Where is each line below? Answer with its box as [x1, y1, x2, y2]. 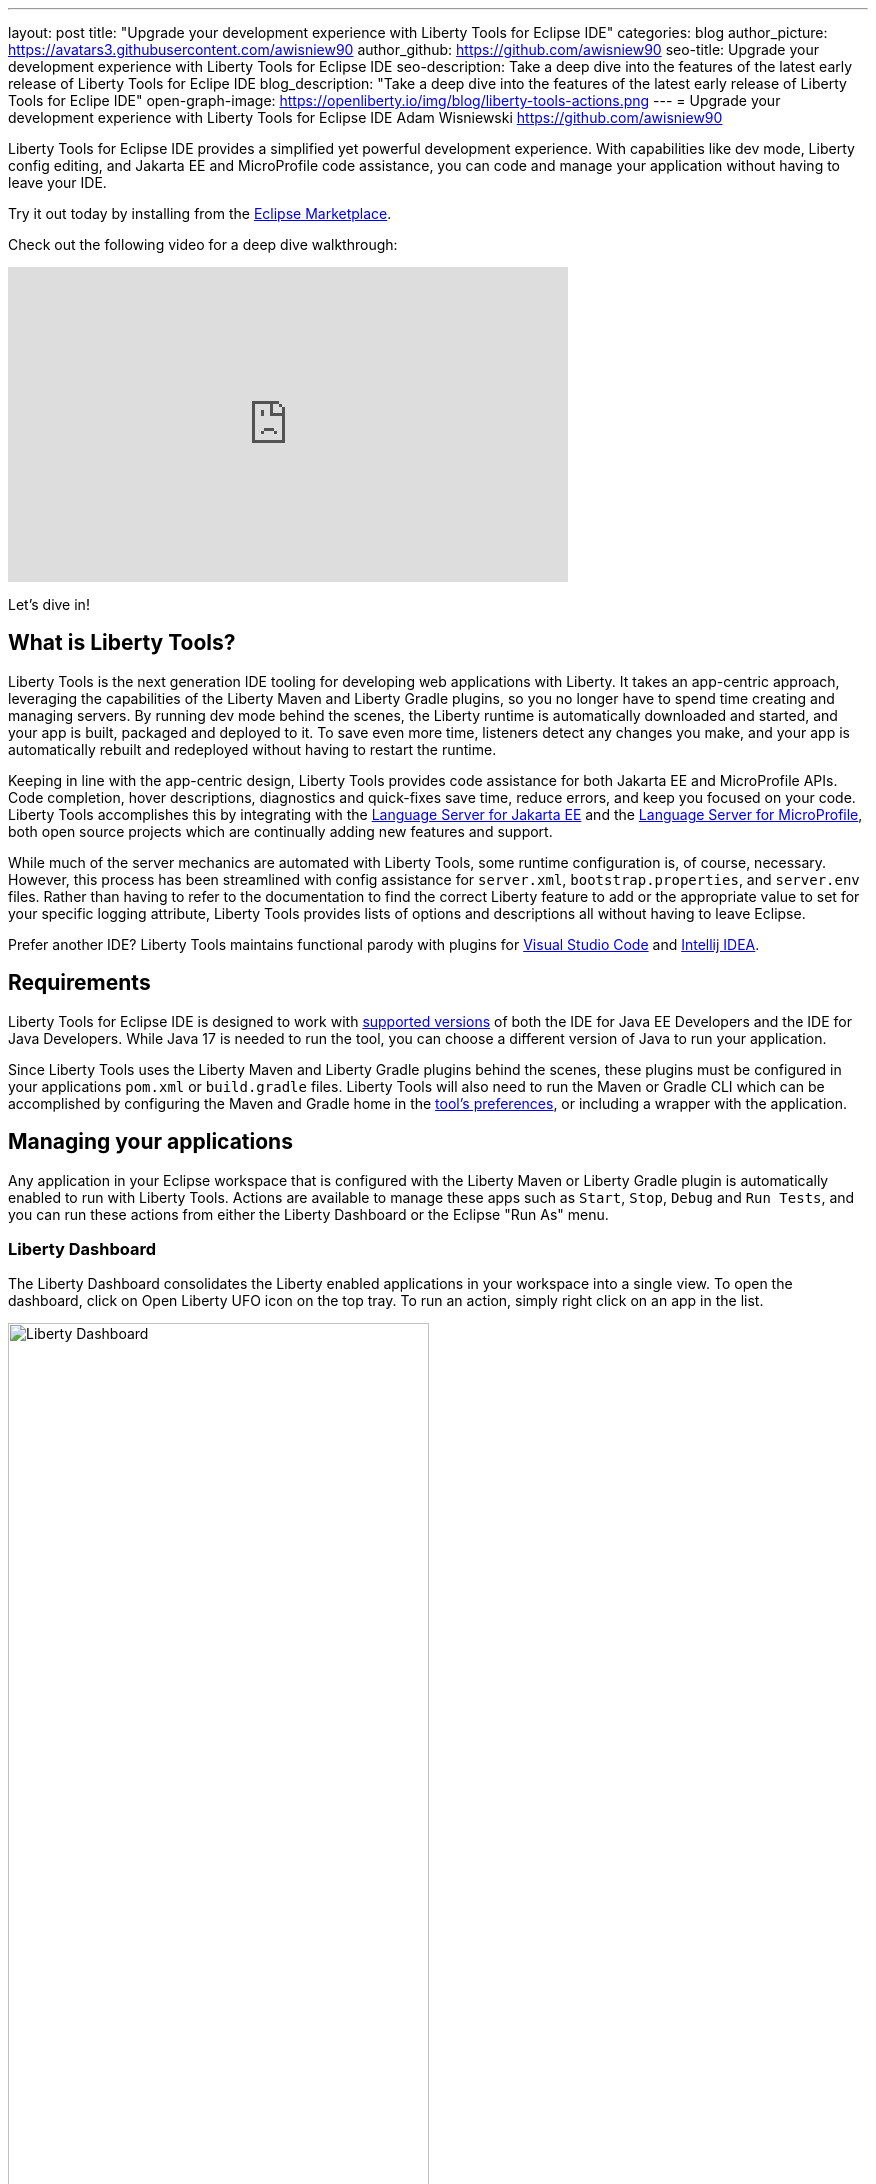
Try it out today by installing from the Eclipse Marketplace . [8, 205, 392, 222]
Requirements [8, 970, 151, 996]
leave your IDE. [8, 174, 107, 191]
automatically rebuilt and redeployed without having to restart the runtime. [8, 740, 497, 758]
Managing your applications [8, 1129, 293, 1155]
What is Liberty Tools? [8, 630, 236, 656]
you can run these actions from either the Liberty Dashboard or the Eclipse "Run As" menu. [8, 1205, 609, 1223]
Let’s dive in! [8, 596, 90, 613]
